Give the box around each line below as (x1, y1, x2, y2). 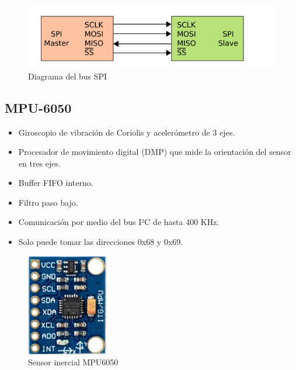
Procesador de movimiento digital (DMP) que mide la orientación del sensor (18, 146, 291, 158)
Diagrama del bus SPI (28, 70, 107, 82)
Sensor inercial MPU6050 (28, 356, 119, 368)
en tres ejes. (18, 157, 61, 169)
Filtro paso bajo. (18, 196, 78, 208)
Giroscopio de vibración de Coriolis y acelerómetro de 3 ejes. (18, 126, 235, 138)
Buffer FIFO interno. (18, 177, 93, 189)
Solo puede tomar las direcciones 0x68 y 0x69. (18, 236, 183, 248)
